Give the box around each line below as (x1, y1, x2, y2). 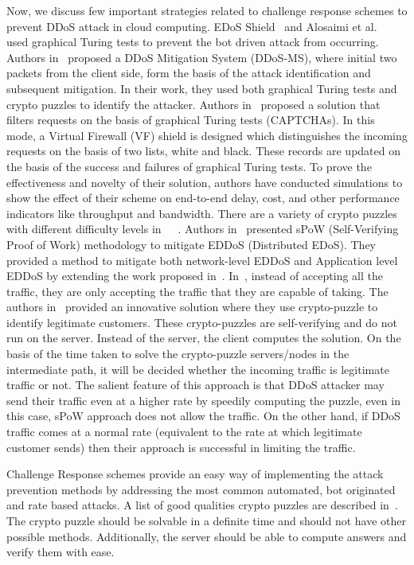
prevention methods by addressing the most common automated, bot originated (6, 481, 396, 497)
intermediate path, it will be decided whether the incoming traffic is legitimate (6, 360, 389, 377)
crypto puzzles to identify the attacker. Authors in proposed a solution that (6, 95, 381, 112)
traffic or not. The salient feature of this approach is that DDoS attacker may (6, 376, 385, 393)
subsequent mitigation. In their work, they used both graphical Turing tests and (6, 80, 397, 96)
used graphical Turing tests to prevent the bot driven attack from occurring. (6, 33, 379, 50)
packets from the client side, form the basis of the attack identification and (6, 64, 371, 81)
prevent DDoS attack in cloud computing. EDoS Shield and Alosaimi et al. (6, 18, 377, 34)
